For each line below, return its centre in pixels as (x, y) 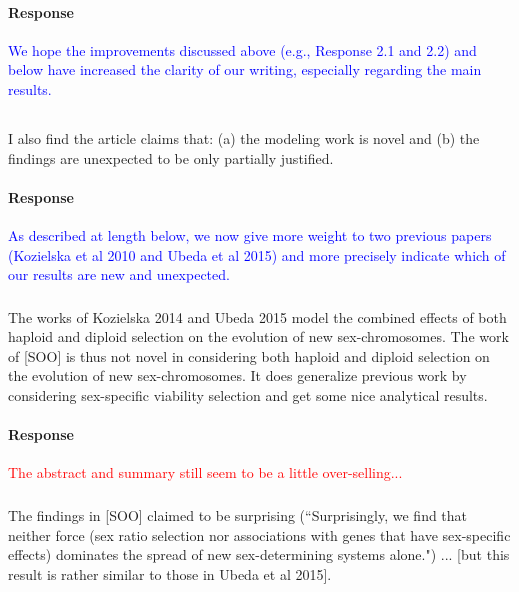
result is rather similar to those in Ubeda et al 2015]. (170, 573)
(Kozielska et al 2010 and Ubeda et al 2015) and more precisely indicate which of (257, 254)
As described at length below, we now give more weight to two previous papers (250, 234)
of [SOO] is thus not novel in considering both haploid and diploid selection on (249, 355)
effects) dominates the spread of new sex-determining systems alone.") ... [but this (259, 554)
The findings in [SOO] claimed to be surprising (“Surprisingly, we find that (238, 514)
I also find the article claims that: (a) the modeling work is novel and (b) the (244, 137)
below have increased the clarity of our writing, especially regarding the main (245, 69)
